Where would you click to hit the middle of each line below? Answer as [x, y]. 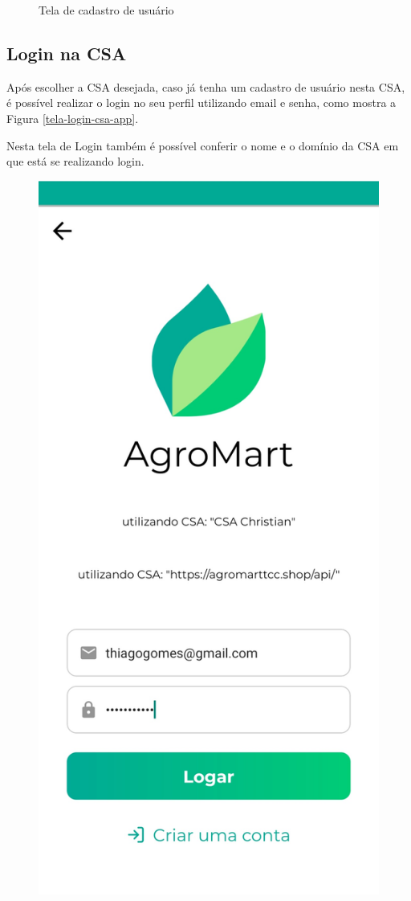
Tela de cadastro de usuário [106, 10]
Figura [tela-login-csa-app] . [73, 118]
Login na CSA [67, 53]
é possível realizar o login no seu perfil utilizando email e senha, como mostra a [201, 102]
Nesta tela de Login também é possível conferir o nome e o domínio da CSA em [203, 145]
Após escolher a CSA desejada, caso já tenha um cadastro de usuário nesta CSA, [206, 86]
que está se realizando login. [75, 161]
